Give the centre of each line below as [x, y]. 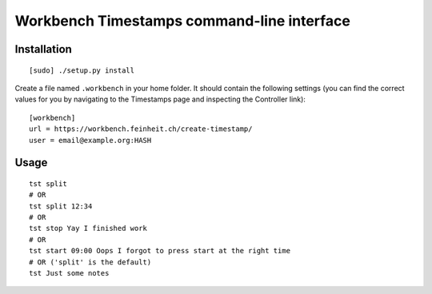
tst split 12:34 [61, 206]
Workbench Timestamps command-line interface [183, 21]
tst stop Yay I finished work [88, 228]
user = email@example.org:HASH [90, 140]
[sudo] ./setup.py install [82, 70]
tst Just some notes [69, 273]
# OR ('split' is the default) [90, 262]
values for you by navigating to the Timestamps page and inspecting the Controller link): [160, 99]
